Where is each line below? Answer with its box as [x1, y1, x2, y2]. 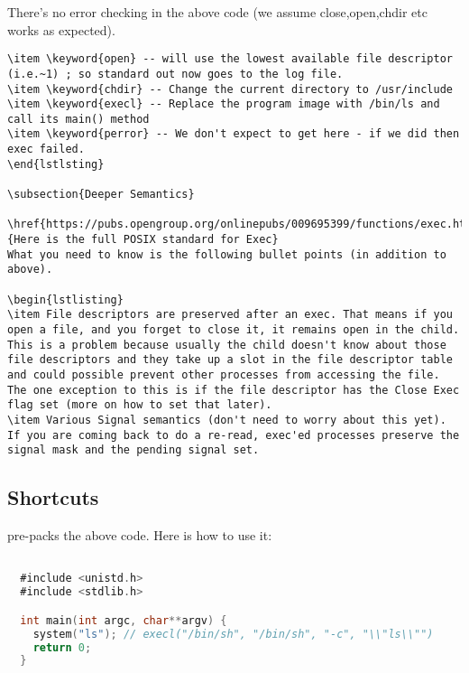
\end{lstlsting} [7, 157, 105, 171]
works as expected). [7, 20, 115, 39]
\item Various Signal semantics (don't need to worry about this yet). [7, 413, 446, 426]
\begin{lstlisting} [7, 293, 124, 306]
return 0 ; [32, 640, 92, 654]
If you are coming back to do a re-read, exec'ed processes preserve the [7, 428, 460, 442]
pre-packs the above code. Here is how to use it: [7, 526, 272, 545]
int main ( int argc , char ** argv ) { [20, 613, 227, 627]
